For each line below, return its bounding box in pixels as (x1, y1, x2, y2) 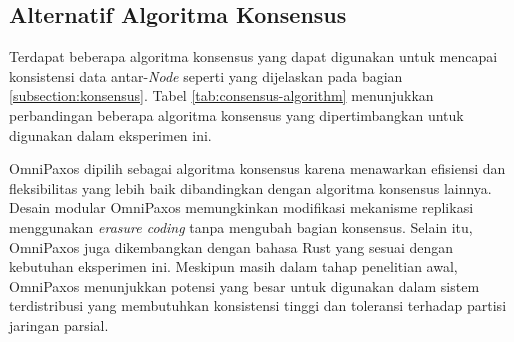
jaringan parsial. (9, 314, 109, 335)
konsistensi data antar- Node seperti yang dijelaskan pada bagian (9, 65, 403, 86)
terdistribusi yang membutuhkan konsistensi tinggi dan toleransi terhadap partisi (9, 295, 507, 316)
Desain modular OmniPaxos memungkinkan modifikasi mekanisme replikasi (9, 197, 474, 218)
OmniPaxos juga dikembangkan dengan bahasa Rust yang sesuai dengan (9, 236, 454, 257)
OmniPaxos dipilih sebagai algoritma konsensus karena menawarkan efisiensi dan (9, 158, 506, 179)
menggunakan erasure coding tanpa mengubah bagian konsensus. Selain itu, (9, 216, 473, 237)
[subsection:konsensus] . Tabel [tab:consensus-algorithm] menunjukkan (9, 85, 434, 106)
